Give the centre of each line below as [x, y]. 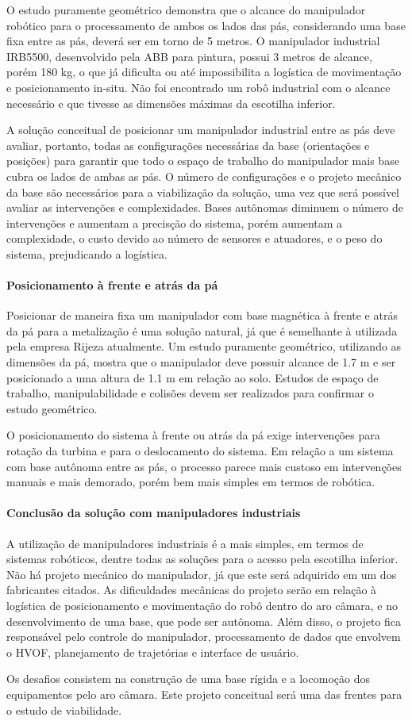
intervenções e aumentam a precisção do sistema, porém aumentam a [175, 222]
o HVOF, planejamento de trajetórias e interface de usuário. [153, 652]
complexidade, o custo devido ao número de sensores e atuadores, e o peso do [194, 238]
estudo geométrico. [52, 408]
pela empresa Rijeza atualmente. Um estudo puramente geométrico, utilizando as [204, 346]
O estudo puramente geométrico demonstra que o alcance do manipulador [186, 10]
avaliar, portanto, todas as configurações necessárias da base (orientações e [188, 145]
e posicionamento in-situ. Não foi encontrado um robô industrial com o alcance [198, 87]
